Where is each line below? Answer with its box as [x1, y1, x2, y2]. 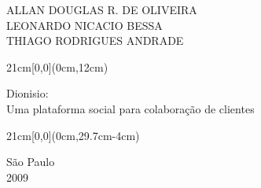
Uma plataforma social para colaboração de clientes [6, 100, 255, 116]
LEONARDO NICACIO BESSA [6, 17, 163, 33]
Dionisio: [6, 85, 49, 101]
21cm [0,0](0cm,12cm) [6, 58, 108, 75]
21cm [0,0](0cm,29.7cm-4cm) [6, 127, 140, 143]
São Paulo [6, 153, 55, 170]
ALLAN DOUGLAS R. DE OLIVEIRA [6, 2, 197, 17]
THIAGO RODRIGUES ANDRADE [6, 32, 184, 49]
